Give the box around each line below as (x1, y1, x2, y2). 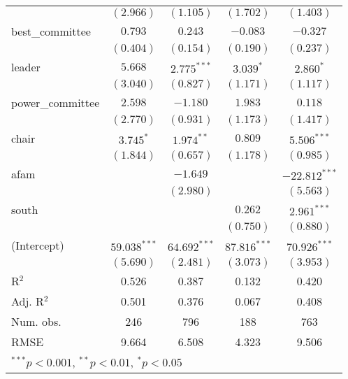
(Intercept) (11, 237, 64, 253)
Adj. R (11, 293, 44, 309)
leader (11, 59, 41, 75)
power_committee (11, 94, 100, 110)
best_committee (11, 23, 91, 39)
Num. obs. (11, 313, 61, 329)
